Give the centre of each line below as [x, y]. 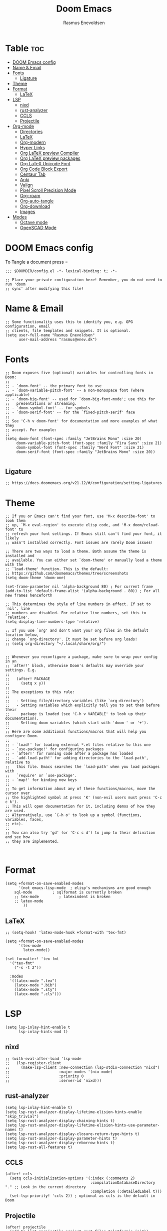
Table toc [25, 48]
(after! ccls [19, 1174]
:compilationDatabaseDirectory [123, 1183]
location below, [22, 635]
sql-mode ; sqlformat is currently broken [68, 892]
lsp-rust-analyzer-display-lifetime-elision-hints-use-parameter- [89, 1125]
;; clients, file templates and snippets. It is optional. [68, 330]
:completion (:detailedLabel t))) [126, 1192]
